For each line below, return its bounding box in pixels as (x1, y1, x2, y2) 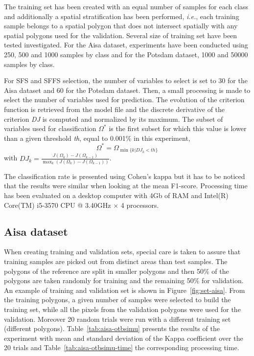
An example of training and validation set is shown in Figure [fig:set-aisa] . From (4, 285, 245, 295)
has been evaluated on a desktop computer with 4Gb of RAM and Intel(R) (4, 190, 229, 200)
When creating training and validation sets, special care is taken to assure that (4, 246, 241, 257)
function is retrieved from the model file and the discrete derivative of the (4, 104, 225, 114)
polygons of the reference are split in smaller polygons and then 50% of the (4, 266, 229, 276)
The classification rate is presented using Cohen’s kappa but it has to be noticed (4, 171, 245, 181)
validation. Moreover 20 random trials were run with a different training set (4, 313, 231, 324)
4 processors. (120, 200, 159, 210)
